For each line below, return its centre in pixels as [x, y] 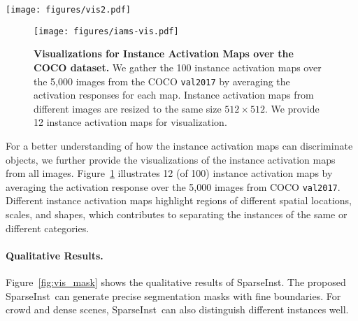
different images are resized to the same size [128, 108]
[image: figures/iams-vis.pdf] [106, 31]
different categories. [48, 228]
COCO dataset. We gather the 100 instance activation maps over [178, 67]
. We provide [292, 108]
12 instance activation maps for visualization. [130, 122]
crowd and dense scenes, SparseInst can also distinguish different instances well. [177, 309]
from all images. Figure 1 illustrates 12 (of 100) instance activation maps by [169, 173]
